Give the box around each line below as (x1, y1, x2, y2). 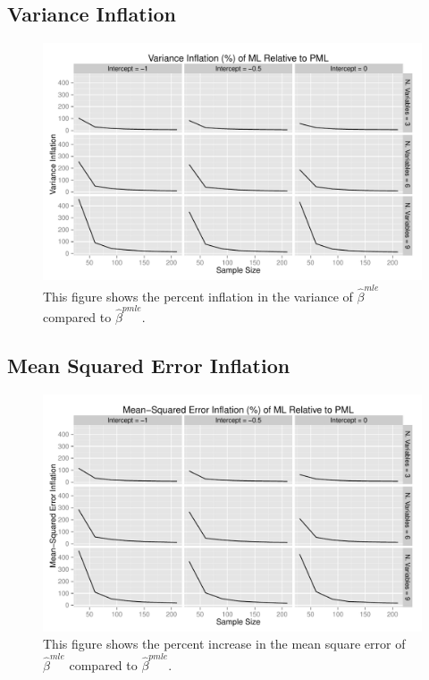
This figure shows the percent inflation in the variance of (43, 286, 353, 305)
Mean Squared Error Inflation (7, 351, 290, 378)
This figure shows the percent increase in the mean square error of (43, 634, 406, 653)
